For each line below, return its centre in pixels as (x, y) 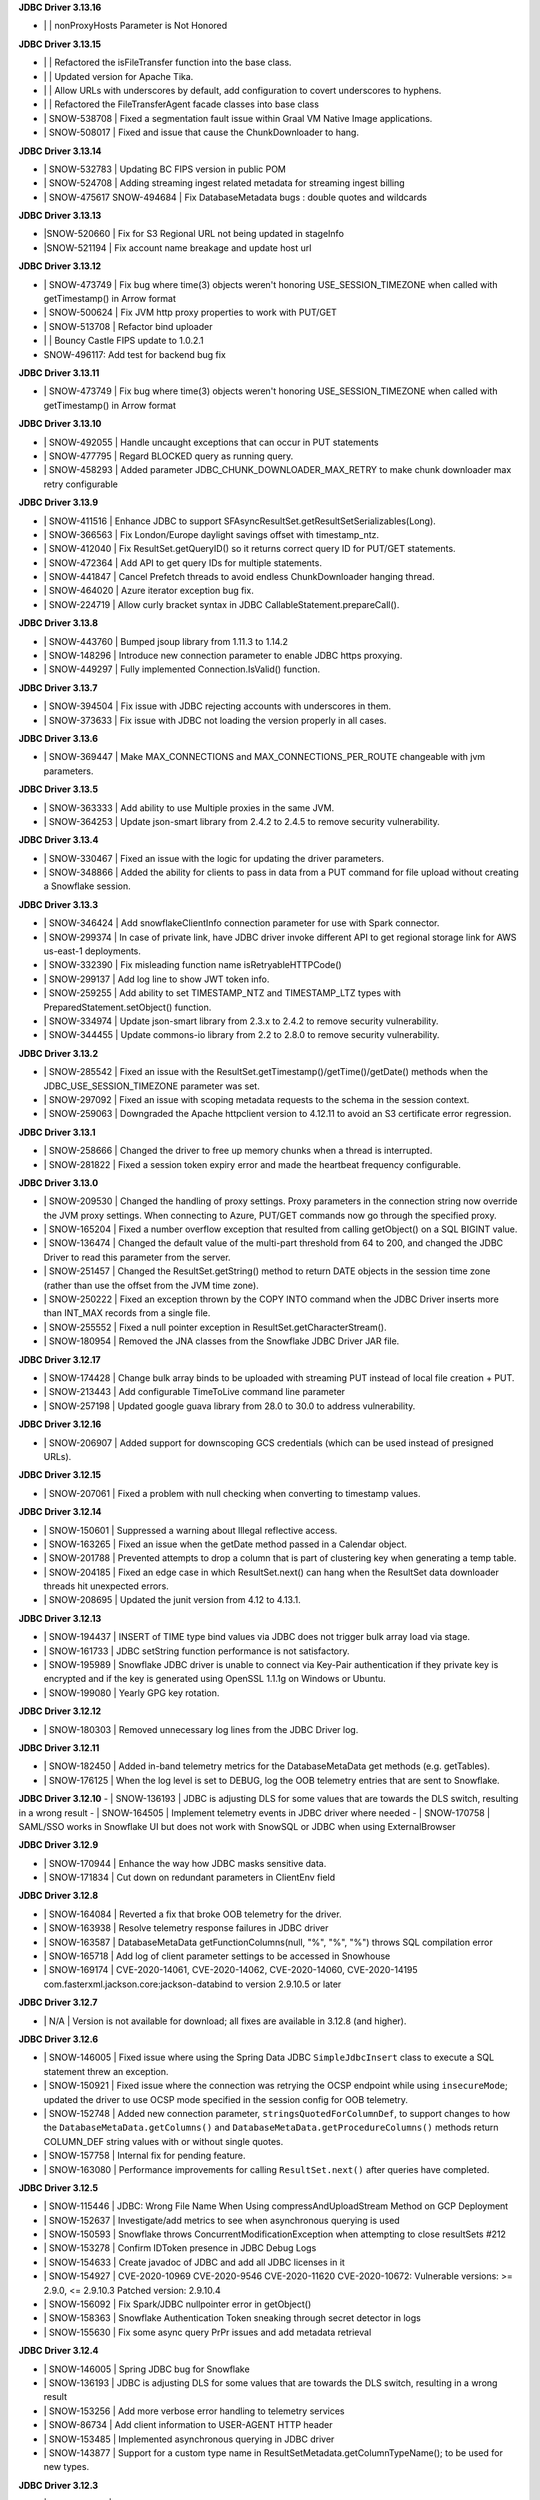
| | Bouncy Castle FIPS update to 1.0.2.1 (123, 341)
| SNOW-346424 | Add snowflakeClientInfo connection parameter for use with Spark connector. (241, 923)
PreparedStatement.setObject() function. (127, 1007)
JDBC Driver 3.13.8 (58, 623)
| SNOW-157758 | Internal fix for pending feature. (144, 2156)
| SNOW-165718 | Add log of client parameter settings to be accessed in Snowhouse (217, 1956)
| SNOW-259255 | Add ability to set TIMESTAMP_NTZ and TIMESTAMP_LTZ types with (222, 993)
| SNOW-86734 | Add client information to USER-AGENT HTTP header (188, 2425)
